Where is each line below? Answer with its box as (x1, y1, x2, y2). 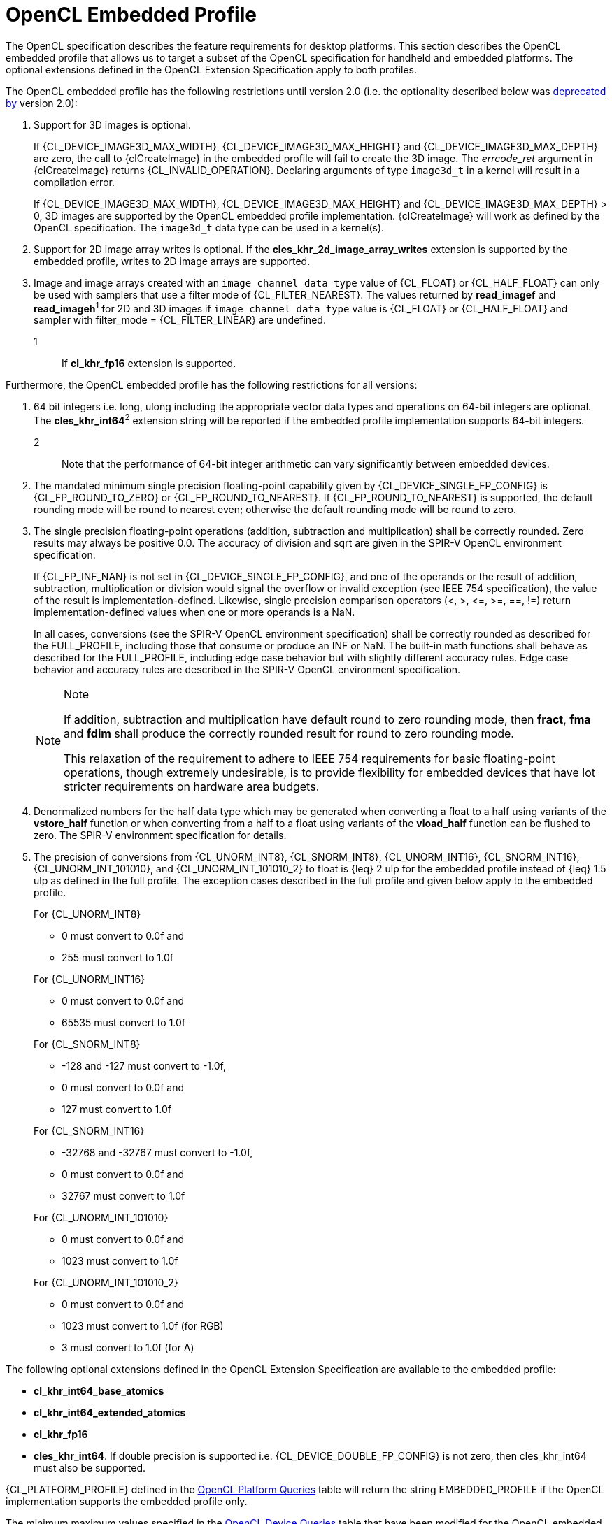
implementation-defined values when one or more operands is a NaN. (34, 606, 355, 619)
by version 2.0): (6, 96, 78, 109)
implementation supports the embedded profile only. (6, 1495, 248, 1508)
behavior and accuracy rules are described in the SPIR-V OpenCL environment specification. (34, 663, 461, 676)
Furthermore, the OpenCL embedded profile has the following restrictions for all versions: (6, 379, 418, 391)
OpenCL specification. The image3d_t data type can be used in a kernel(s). (34, 221, 385, 233)
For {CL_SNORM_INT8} (34, 1038, 141, 1051)
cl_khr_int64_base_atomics (34, 1385, 164, 1397)
